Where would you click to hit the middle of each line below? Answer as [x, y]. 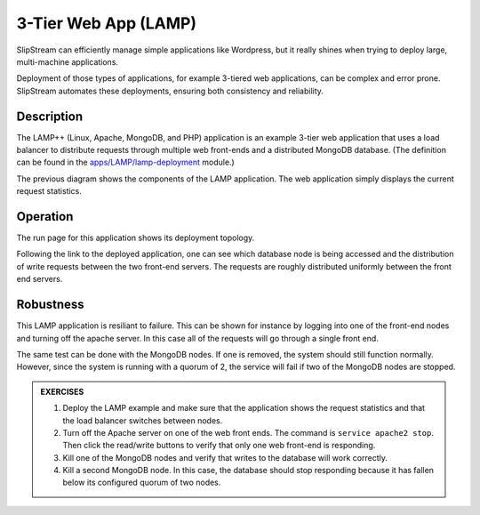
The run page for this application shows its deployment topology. [136, 238]
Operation [45, 217]
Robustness [50, 305]
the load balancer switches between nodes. [143, 420]
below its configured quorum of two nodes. [142, 483]
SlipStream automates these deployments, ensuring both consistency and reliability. [170, 91]
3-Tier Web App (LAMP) [107, 23]
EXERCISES [62, 391]
